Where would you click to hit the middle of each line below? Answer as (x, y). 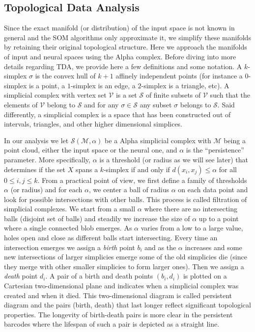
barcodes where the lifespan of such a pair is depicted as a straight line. (112, 324)
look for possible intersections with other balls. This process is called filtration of (126, 199)
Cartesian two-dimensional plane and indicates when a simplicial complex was (121, 286)
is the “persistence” (215, 150)
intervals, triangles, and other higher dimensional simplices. (93, 124)
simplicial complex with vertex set (55, 95)
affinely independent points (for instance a (179, 76)
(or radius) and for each (46, 190)
